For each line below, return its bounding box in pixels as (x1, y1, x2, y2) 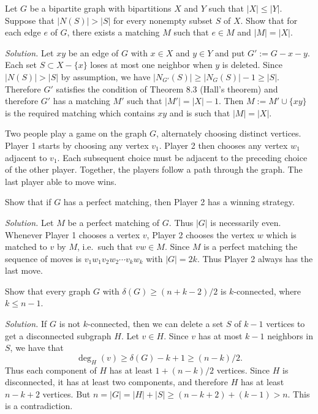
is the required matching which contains (5, 106, 155, 119)
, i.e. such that (77, 240, 133, 253)
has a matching (53, 94, 110, 107)
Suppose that (5, 13, 55, 26)
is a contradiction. (5, 399, 73, 412)
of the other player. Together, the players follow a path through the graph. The (5, 163, 303, 176)
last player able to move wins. (5, 175, 117, 187)
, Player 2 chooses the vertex (146, 228, 255, 241)
